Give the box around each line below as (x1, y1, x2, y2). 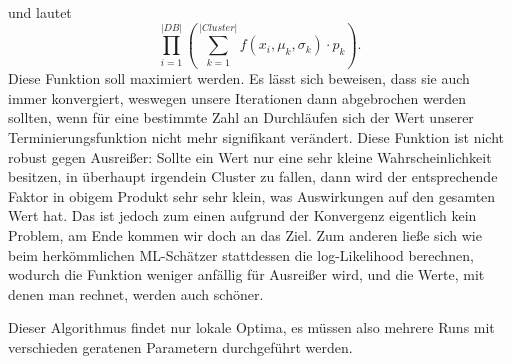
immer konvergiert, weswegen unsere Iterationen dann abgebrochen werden (8, 87, 467, 108)
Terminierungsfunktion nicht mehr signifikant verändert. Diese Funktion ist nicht (8, 127, 505, 148)
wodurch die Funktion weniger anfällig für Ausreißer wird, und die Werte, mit (8, 264, 485, 285)
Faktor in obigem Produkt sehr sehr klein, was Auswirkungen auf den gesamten (8, 185, 496, 206)
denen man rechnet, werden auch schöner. (8, 283, 264, 304)
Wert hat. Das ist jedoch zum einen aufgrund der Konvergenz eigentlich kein (8, 205, 477, 226)
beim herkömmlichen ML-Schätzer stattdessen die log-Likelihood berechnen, (8, 244, 474, 265)
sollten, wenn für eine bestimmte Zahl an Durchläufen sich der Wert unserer (8, 107, 474, 128)
